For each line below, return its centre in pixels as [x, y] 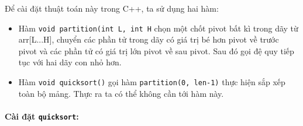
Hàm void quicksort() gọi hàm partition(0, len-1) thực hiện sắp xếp [152, 82]
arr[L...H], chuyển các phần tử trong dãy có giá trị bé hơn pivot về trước [149, 39]
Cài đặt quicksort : [42, 116]
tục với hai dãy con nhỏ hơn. [70, 62]
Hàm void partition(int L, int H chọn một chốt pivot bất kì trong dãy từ [158, 28]
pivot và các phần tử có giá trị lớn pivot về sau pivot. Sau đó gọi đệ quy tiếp [156, 50]
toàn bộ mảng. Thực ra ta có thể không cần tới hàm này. [121, 93]
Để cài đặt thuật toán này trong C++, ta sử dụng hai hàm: [112, 8]
